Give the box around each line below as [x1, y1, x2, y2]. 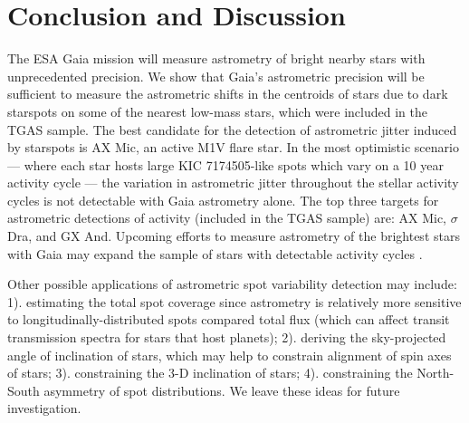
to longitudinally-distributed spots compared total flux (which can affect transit [7, 310, 450, 329]
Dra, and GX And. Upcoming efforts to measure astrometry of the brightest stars [7, 226, 460, 245]
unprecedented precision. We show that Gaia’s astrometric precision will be [7, 66, 425, 85]
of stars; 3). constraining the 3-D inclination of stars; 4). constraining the [7, 363, 413, 382]
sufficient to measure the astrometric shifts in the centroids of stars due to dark [7, 84, 448, 103]
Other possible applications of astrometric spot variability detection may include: [7, 274, 457, 293]
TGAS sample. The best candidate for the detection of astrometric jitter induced [7, 120, 457, 139]
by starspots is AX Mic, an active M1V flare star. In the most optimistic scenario [7, 138, 459, 157]
